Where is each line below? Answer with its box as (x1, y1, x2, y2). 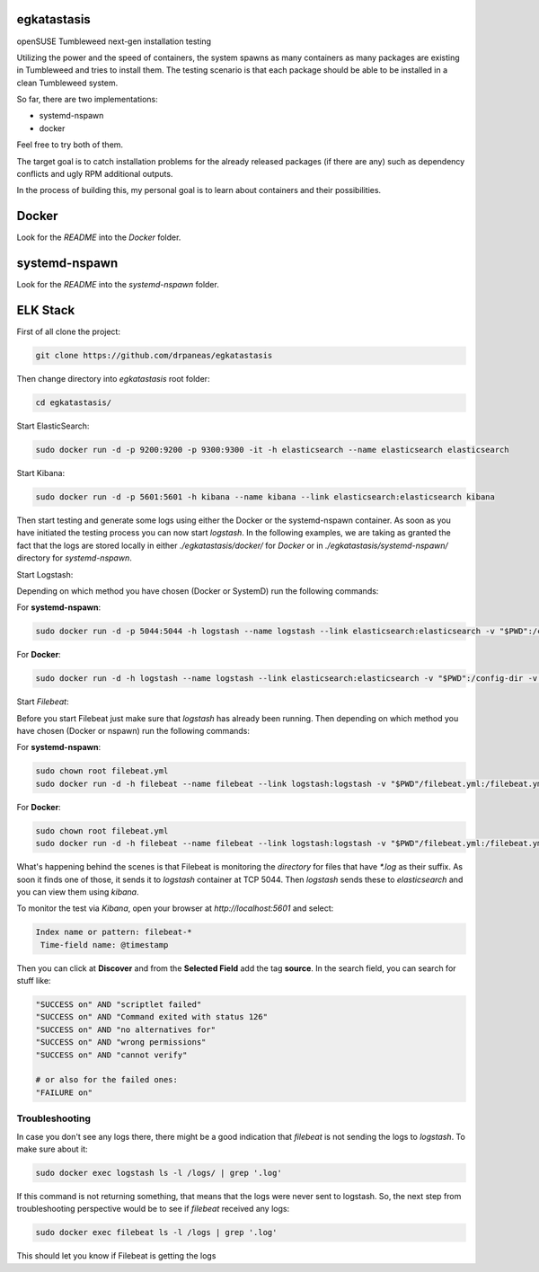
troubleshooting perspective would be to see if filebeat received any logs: (16, 1204, 290, 1215)
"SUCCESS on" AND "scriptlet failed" (35, 1000, 202, 1010)
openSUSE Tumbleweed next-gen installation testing (16, 36, 211, 47)
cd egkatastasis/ (35, 398, 112, 408)
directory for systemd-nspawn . (16, 552, 132, 563)
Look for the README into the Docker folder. (16, 232, 181, 243)
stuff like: (16, 976, 51, 986)
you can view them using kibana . (16, 886, 139, 897)
